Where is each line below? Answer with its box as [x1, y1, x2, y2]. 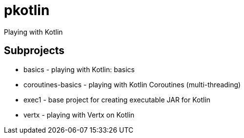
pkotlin [4, 2, 50, 19]
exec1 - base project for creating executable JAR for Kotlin [23, 95, 211, 104]
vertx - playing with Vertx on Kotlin [23, 110, 135, 119]
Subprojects [4, 44, 65, 57]
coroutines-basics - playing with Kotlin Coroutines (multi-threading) [23, 80, 241, 89]
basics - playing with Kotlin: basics [23, 65, 135, 74]
